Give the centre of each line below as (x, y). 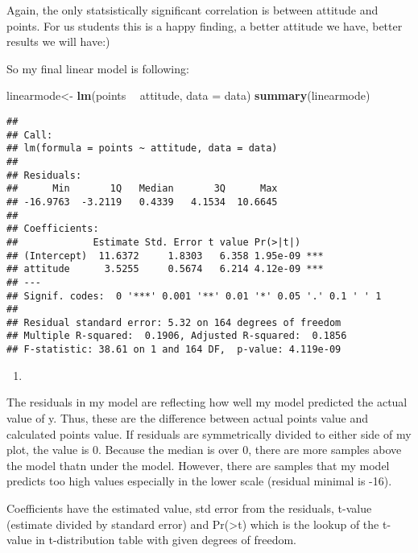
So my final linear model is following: (98, 68)
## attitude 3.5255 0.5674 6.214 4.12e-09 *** (165, 269)
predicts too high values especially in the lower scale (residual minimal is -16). (199, 481)
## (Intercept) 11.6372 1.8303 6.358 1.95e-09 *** (165, 256)
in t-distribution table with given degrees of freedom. (166, 540)
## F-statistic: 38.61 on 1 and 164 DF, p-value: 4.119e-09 (174, 350)
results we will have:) (58, 41)
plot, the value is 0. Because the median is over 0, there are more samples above (204, 450)
